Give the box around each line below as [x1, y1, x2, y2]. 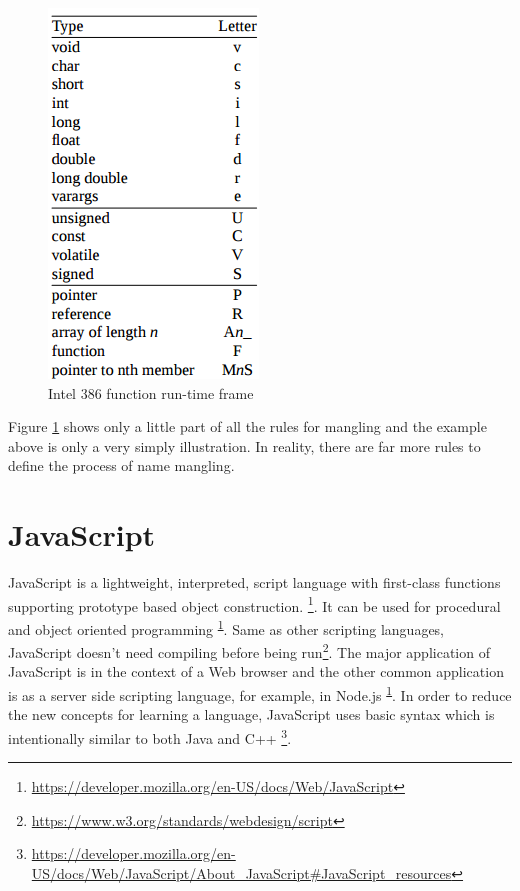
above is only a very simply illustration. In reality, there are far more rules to [8, 435, 481, 456]
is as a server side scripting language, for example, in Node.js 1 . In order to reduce [8, 682, 512, 705]
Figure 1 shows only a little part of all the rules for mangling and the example [8, 416, 487, 437]
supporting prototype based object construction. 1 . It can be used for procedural [8, 592, 501, 616]
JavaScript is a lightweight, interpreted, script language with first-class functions [8, 572, 501, 593]
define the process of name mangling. [8, 455, 235, 476]
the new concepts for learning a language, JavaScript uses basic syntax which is [8, 704, 495, 725]
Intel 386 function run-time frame [48, 382, 254, 403]
